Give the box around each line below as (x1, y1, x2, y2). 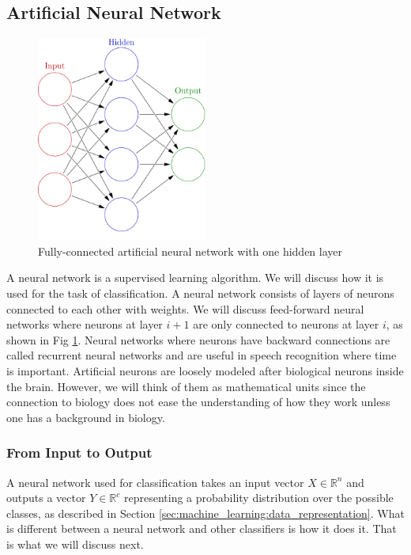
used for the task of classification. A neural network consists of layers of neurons (6, 284, 394, 301)
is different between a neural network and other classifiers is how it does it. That (6, 520, 397, 537)
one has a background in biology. (6, 409, 165, 425)
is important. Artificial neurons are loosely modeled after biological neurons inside (6, 362, 404, 378)
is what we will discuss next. (6, 535, 144, 552)
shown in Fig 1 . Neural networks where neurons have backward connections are (6, 331, 390, 348)
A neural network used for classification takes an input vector (6, 473, 304, 490)
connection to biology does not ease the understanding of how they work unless (6, 393, 390, 410)
